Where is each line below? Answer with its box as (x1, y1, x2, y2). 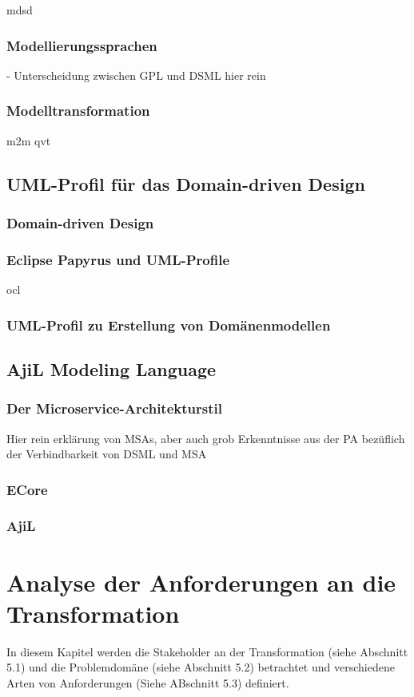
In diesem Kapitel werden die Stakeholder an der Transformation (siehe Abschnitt (6, 643, 408, 659)
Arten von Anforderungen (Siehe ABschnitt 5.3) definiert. (6, 674, 289, 691)
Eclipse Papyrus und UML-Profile (6, 249, 230, 269)
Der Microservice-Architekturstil (6, 398, 222, 418)
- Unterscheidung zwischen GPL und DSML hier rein (6, 66, 266, 83)
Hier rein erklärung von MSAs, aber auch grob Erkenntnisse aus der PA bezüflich (6, 430, 405, 446)
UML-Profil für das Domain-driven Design (6, 171, 365, 196)
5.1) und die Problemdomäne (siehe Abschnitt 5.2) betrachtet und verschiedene (6, 659, 395, 675)
